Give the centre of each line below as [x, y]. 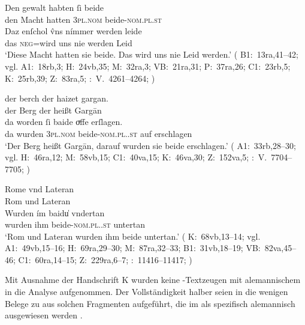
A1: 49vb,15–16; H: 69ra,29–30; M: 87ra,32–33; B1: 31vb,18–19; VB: [133, 248]
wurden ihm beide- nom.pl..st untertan [75, 224]
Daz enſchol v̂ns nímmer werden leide [73, 31]
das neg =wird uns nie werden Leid [69, 42]
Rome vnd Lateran [40, 189]
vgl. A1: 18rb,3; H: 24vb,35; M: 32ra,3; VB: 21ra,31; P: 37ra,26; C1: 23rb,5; [148, 66]
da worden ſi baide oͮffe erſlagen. [64, 122]
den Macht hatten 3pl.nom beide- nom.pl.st [84, 19]
